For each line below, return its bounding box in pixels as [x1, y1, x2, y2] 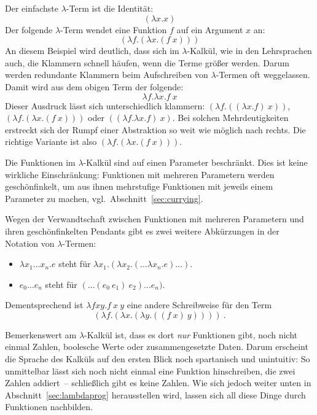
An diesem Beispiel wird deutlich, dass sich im [5, 44, 179, 57]
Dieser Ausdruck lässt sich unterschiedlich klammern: [5, 99, 205, 112]
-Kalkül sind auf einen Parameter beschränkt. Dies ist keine [83, 155, 308, 168]
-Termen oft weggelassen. [216, 68, 310, 81]
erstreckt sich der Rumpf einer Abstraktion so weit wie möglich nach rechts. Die [5, 123, 306, 136]
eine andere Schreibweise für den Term [127, 298, 272, 311]
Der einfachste [5, 2, 59, 14]
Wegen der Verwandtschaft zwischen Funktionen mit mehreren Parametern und [5, 212, 304, 225]
